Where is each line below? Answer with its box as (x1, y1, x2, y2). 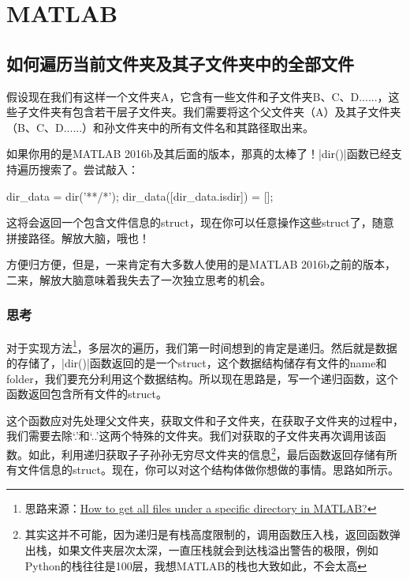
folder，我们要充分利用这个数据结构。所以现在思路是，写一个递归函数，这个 (6, 370, 398, 386)
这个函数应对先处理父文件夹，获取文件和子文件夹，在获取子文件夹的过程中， (6, 412, 404, 428)
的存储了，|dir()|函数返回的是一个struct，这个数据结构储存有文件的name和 (6, 354, 387, 370)
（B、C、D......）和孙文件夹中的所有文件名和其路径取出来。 (6, 118, 315, 135)
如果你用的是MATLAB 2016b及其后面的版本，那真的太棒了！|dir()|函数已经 (6, 145, 391, 162)
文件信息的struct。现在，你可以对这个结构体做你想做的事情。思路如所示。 (17, 461, 399, 478)
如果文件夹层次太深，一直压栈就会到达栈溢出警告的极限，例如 (58, 541, 378, 558)
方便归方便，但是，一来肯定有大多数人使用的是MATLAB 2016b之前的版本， (6, 256, 396, 273)
